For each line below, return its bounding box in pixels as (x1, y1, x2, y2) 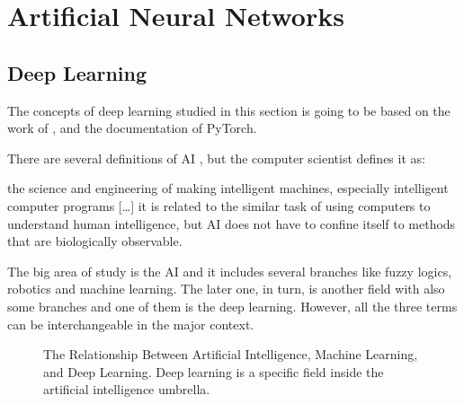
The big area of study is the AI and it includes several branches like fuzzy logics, (7, 261, 452, 280)
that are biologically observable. (7, 232, 183, 250)
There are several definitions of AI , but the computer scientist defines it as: (7, 148, 425, 167)
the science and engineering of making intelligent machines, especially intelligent (7, 179, 449, 198)
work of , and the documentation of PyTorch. (7, 119, 257, 137)
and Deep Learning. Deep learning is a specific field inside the (43, 362, 384, 381)
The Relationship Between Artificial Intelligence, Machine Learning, (43, 345, 418, 364)
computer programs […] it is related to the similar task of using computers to (7, 196, 431, 215)
